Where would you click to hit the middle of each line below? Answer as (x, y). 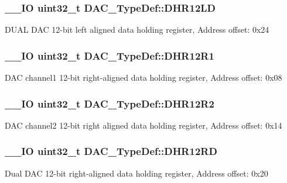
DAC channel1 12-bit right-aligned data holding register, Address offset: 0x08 (143, 77)
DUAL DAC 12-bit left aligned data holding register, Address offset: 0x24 (137, 30)
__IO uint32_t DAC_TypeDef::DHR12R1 (110, 55)
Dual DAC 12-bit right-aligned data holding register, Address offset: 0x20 (136, 173)
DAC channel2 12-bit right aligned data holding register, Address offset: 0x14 (143, 125)
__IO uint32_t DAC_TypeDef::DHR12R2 (110, 103)
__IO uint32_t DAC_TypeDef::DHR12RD (111, 151)
